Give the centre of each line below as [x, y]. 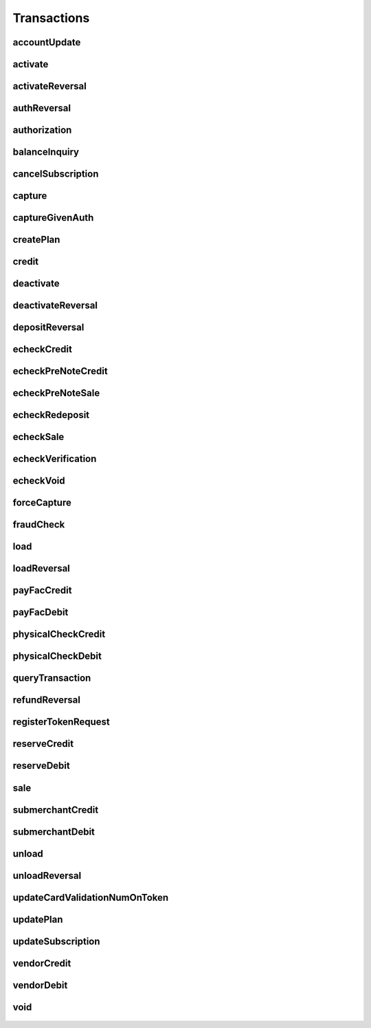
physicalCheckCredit [59, 634]
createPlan [36, 240]
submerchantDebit [54, 832]
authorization [42, 130]
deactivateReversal [55, 306]
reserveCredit [43, 744]
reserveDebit [41, 766]
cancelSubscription [56, 174]
